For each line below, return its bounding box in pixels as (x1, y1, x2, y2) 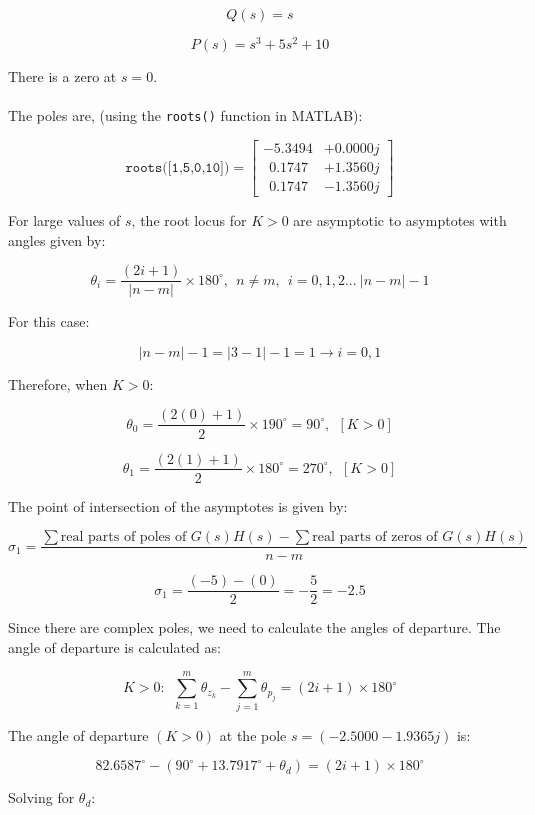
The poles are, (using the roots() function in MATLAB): (8, 105, 363, 126)
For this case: (8, 311, 90, 332)
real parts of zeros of (312, 530, 438, 545)
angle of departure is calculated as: (8, 636, 221, 657)
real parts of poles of (60, 530, 187, 545)
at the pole (219, 724, 287, 745)
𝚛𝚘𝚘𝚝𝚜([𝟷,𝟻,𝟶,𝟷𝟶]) (125, 160, 230, 175)
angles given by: (8, 229, 106, 250)
